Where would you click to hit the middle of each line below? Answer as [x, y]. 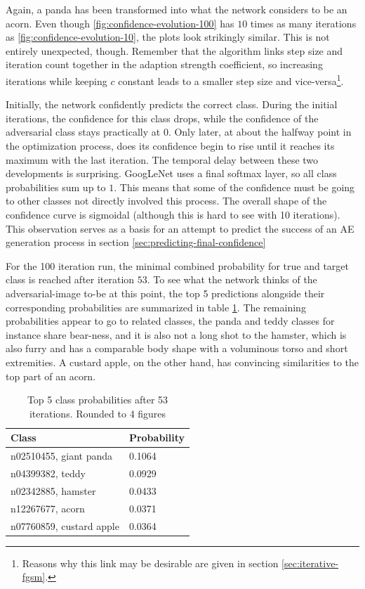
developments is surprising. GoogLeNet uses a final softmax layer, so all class [171, 173]
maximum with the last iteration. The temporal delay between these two [162, 159]
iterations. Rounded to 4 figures [98, 413]
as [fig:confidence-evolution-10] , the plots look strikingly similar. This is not [168, 37]
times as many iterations [303, 23]
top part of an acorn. [51, 376]
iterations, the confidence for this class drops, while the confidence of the [162, 118]
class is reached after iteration [70, 279]
